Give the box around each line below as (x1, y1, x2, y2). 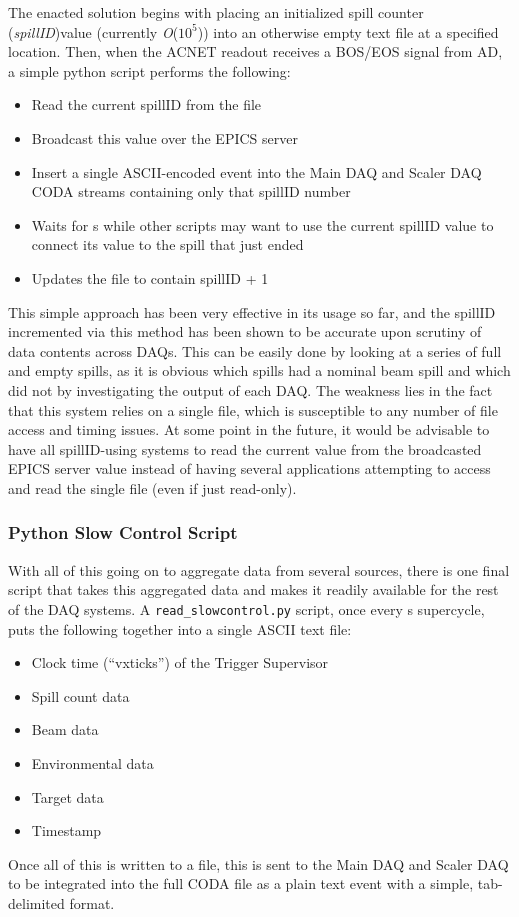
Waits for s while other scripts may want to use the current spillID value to (31, 214, 494, 235)
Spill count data (31, 685, 130, 706)
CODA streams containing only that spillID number (31, 181, 351, 202)
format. (69, 892, 115, 913)
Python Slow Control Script (8, 520, 238, 545)
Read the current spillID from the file (31, 94, 262, 115)
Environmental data (31, 752, 154, 773)
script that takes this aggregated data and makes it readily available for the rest (8, 579, 499, 600)
